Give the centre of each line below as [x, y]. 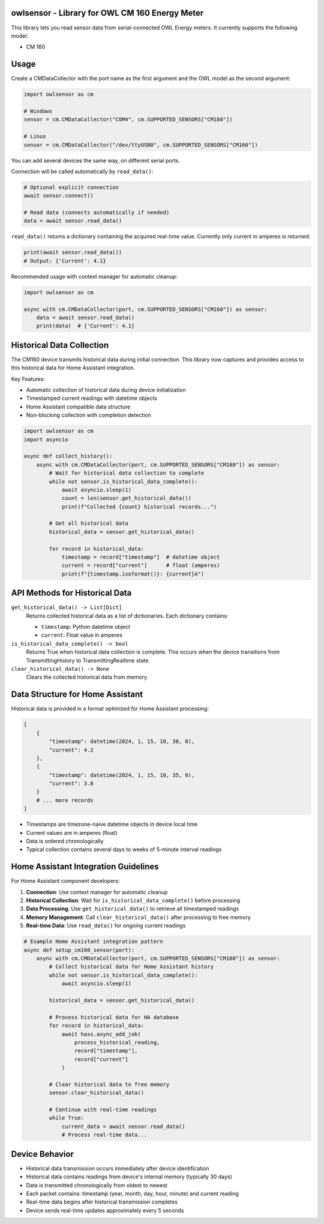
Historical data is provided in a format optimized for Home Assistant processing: [110, 709]
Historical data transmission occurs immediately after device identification [118, 1168]
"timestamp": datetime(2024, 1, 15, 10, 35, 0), [122, 775]
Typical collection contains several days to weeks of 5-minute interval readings [124, 849]
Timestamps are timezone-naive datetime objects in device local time [112, 824]
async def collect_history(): [68, 456]
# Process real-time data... [104, 1135]
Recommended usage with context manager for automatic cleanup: [94, 276]
